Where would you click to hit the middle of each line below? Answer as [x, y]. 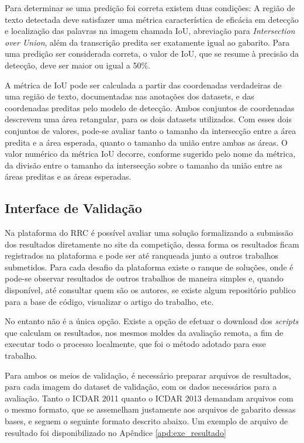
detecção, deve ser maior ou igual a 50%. [78, 65]
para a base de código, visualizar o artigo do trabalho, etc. [109, 301]
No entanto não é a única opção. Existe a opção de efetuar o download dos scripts [152, 321]
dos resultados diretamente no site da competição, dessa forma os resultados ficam [152, 244]
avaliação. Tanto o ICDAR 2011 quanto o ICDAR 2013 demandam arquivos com [149, 398]
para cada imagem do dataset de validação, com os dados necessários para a [141, 387]
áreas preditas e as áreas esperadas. [68, 176]
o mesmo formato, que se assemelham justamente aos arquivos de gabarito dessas [150, 409]
